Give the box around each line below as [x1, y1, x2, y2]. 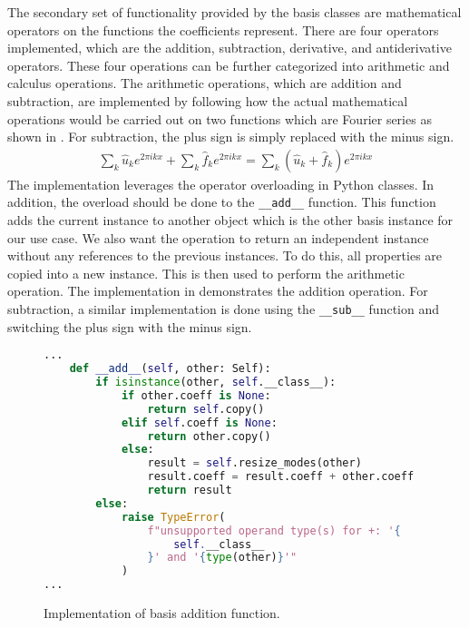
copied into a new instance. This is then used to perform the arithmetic [7, 263, 405, 282]
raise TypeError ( [121, 510, 226, 524]
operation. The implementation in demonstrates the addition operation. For [7, 281, 428, 300]
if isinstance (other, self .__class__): [95, 376, 337, 388]
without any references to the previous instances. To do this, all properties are [7, 246, 443, 265]
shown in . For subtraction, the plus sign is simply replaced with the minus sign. [7, 127, 454, 146]
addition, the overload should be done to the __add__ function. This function [7, 192, 436, 211]
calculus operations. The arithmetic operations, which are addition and [7, 74, 402, 93]
